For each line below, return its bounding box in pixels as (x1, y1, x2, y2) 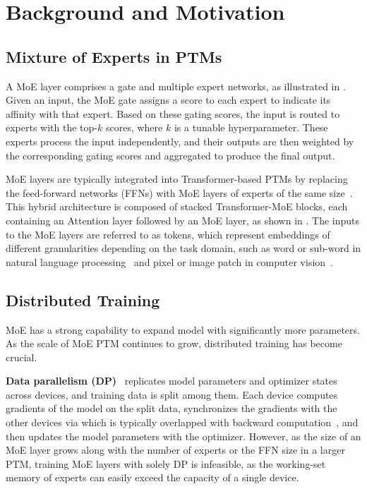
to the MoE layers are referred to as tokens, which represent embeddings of (6, 227, 330, 241)
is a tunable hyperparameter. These (174, 120, 328, 135)
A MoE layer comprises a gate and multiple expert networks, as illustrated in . (6, 78, 346, 93)
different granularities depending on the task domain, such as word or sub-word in (6, 241, 361, 255)
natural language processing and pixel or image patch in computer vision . (6, 254, 333, 269)
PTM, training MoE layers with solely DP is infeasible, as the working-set (6, 456, 326, 471)
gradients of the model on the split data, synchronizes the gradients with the (6, 401, 337, 416)
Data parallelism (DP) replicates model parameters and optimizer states (6, 373, 337, 388)
